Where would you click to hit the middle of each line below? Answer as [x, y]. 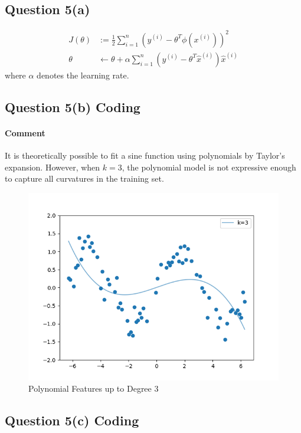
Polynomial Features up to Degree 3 [94, 388]
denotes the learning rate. [83, 75]
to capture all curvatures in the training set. [84, 178]
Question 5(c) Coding [72, 420]
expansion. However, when [53, 167]
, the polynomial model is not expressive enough [209, 167]
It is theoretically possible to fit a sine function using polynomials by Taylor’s [145, 155]
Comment [25, 132]
